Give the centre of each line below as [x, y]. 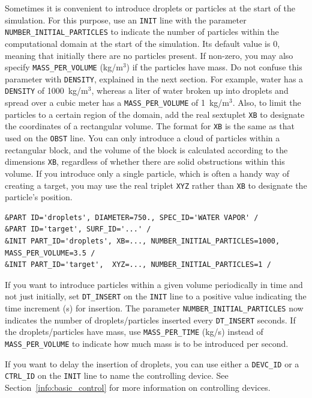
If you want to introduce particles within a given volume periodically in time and [154, 284]
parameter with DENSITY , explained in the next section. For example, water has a [154, 78]
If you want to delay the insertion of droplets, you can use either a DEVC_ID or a [152, 363]
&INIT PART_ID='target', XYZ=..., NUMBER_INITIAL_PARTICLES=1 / [138, 265]
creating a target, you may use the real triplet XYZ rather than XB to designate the [156, 185]
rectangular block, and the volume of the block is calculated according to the [146, 149]
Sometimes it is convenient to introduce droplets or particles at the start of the [150, 8]
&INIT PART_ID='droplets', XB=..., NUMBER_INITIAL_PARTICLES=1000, [142, 241]
